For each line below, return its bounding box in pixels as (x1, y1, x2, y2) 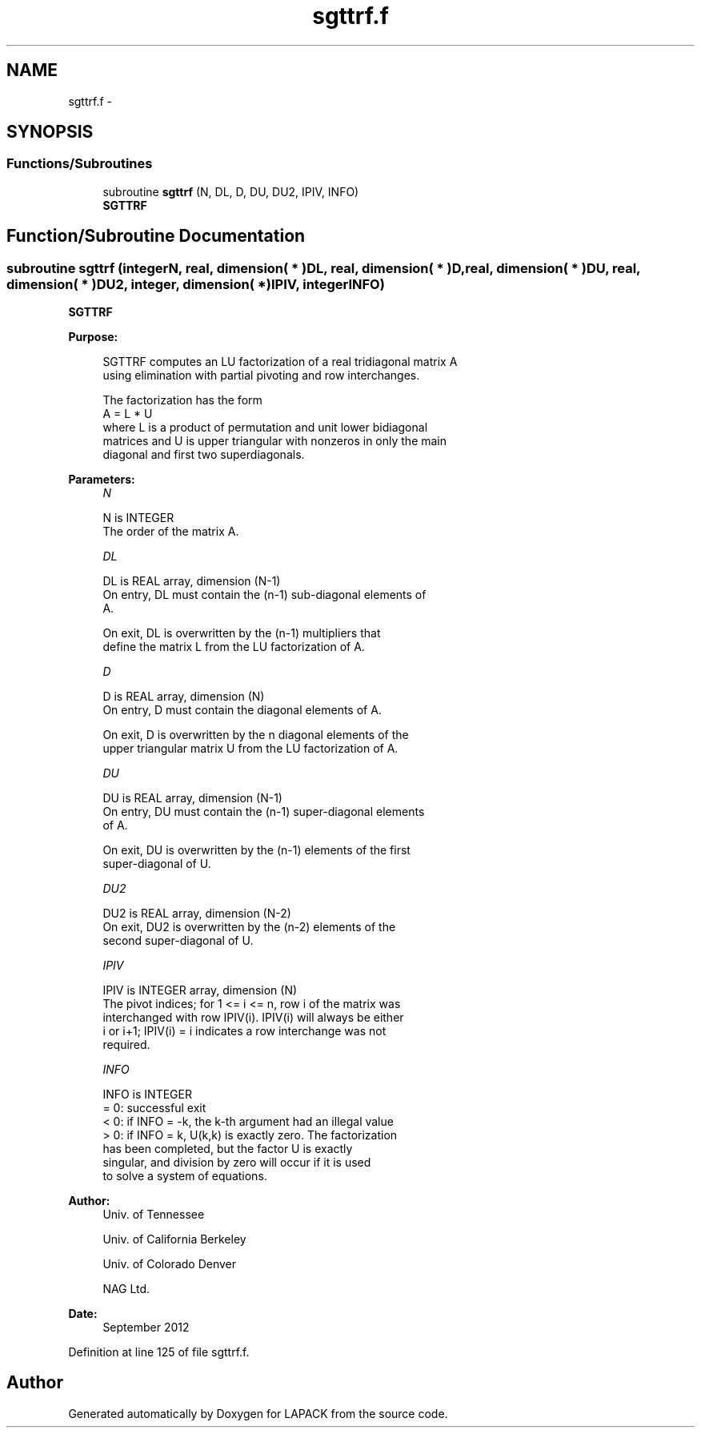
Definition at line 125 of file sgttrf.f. (68, 1345, 250, 1360)
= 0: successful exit (102, 1101, 206, 1115)
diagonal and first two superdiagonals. (102, 448, 305, 462)
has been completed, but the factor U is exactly (102, 1142, 353, 1156)
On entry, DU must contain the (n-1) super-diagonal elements (102, 805, 425, 819)
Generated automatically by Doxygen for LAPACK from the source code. (68, 1406, 448, 1420)
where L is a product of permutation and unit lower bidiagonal (102, 420, 428, 435)
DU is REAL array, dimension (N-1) (102, 791, 282, 805)
